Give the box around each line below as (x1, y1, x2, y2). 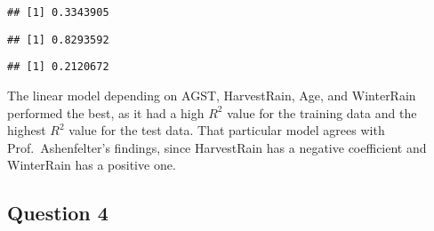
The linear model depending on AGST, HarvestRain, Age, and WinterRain (7, 85, 416, 104)
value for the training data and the (227, 103, 417, 122)
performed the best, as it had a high (7, 103, 205, 122)
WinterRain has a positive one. (7, 155, 176, 174)
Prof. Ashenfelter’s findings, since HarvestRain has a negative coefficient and (7, 138, 427, 156)
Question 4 (7, 199, 108, 227)
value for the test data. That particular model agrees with (68, 121, 385, 139)
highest (7, 121, 46, 139)
